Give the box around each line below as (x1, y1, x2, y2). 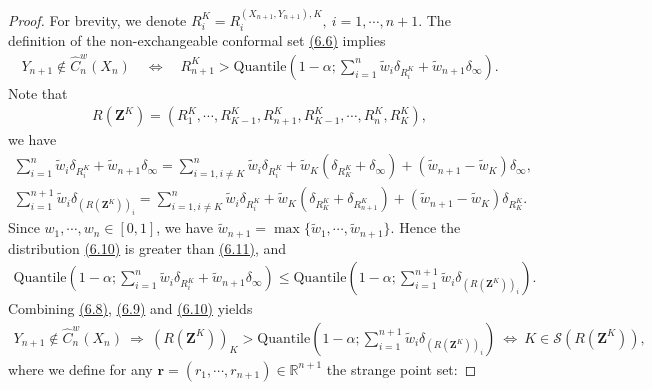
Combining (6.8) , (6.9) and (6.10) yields (8, 298, 253, 319)
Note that (8, 82, 68, 103)
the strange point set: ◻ (326, 358, 477, 379)
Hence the (399, 217, 461, 238)
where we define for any (8, 358, 153, 379)
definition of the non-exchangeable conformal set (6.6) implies (8, 30, 386, 51)
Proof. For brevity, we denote (8, 9, 187, 30)
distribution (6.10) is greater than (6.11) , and (8, 237, 287, 258)
